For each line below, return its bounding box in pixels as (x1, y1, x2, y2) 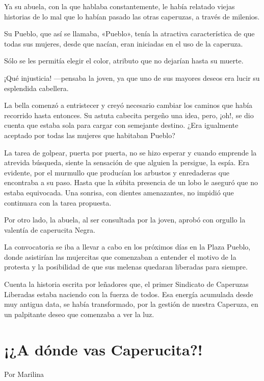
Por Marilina (4, 368, 44, 379)
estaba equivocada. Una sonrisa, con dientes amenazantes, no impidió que (4, 187, 234, 197)
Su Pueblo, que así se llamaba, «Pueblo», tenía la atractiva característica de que (4, 28, 255, 39)
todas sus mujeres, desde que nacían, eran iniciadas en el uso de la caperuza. (4, 38, 243, 49)
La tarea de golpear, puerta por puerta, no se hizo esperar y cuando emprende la (4, 147, 257, 158)
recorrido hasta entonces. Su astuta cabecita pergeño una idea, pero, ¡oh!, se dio (4, 109, 254, 120)
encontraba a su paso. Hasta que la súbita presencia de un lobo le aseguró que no (4, 177, 258, 188)
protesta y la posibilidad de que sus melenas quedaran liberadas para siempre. (4, 261, 248, 272)
